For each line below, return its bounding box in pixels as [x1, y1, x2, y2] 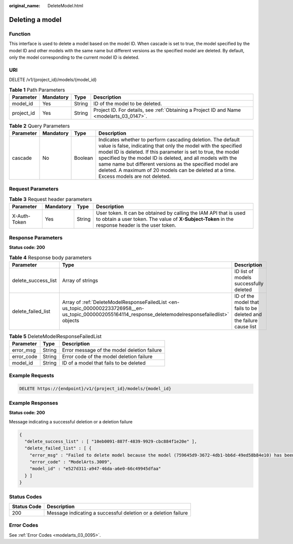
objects [62, 317, 80, 324]
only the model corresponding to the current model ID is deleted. [9, 54, 140, 60]
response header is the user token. [96, 222, 176, 229]
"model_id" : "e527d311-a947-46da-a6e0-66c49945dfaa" [29, 466, 161, 472]
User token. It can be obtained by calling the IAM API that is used [96, 210, 246, 217]
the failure [234, 317, 258, 324]
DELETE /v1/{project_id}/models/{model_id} [9, 77, 97, 83]
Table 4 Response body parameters [9, 254, 92, 261]
